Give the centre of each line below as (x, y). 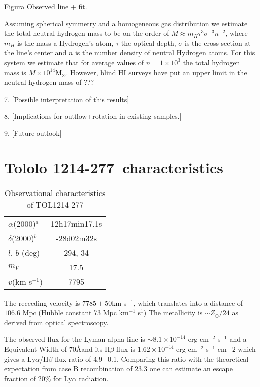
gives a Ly (20, 359)
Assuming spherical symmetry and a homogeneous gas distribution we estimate (126, 23)
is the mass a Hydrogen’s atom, (65, 42)
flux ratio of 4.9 (79, 359)
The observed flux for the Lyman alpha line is (75, 339)
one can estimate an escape (191, 369)
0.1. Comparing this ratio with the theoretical (178, 359)
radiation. (94, 378)
